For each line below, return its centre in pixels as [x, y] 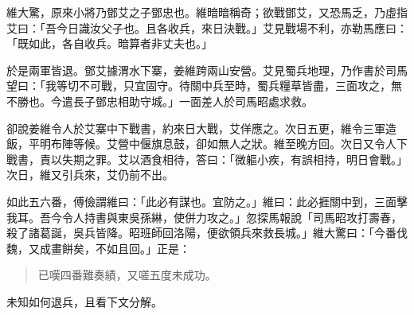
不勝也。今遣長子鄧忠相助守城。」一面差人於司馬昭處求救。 [160, 101]
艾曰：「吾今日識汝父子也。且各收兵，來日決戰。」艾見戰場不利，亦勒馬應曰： [207, 27]
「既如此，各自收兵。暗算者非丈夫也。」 [109, 43]
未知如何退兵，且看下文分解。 [84, 301]
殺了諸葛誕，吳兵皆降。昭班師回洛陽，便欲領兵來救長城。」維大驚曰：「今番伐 [207, 233]
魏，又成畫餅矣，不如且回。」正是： [98, 248]
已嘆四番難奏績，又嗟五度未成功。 [127, 275]
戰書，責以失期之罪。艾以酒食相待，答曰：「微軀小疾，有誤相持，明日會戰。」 [207, 159]
